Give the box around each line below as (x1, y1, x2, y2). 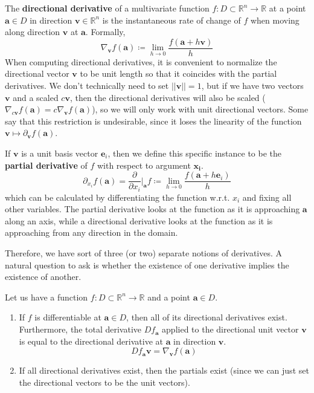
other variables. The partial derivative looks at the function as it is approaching (5, 203, 300, 215)
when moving (250, 13, 300, 26)
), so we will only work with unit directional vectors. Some (92, 103, 309, 115)
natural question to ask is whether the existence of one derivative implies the (5, 258, 289, 271)
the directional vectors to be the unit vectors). (19, 375, 190, 388)
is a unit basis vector (21, 147, 98, 159)
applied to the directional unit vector (162, 323, 299, 336)
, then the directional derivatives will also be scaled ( (69, 91, 266, 103)
